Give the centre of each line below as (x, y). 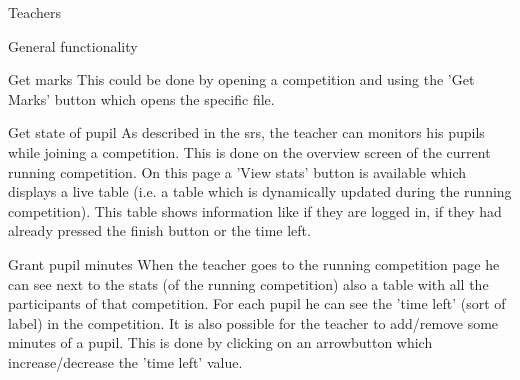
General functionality (73, 45)
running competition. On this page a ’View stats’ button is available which (237, 171)
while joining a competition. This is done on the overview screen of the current (249, 151)
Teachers (34, 12)
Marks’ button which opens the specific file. (141, 98)
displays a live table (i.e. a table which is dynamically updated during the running (260, 191)
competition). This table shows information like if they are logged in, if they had (255, 210)
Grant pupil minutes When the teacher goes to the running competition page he (254, 263)
